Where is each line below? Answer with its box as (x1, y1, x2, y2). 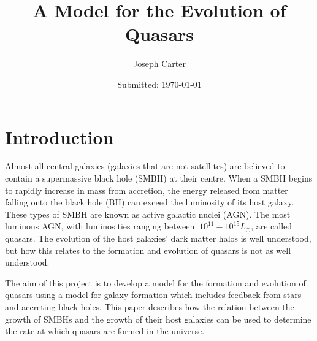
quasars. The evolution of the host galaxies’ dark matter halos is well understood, (5, 232, 311, 244)
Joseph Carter (133, 57, 186, 70)
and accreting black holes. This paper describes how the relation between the (5, 300, 294, 313)
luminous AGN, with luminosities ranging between (5, 220, 195, 232)
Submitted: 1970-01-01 (117, 77, 202, 90)
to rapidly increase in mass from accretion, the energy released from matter (5, 183, 288, 196)
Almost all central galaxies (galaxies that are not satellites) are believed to (5, 159, 285, 172)
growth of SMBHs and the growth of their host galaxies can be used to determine (5, 312, 311, 325)
